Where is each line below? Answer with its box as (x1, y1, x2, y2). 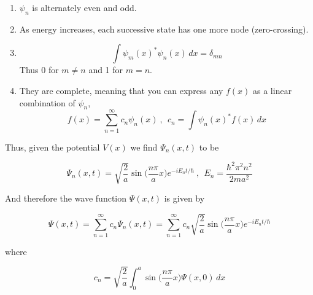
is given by (164, 191, 205, 204)
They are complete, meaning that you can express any (19, 84, 223, 96)
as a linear (253, 84, 292, 96)
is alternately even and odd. (32, 1, 137, 14)
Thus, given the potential (5, 140, 100, 153)
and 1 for (88, 63, 123, 76)
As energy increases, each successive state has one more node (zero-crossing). (19, 22, 309, 35)
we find (130, 140, 158, 153)
